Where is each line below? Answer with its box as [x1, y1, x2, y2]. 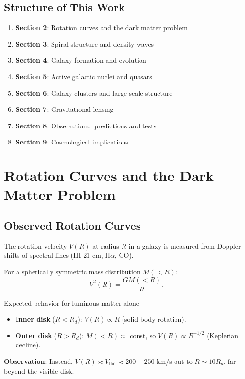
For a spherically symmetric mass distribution [4, 266, 140, 276]
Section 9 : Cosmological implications [15, 137, 128, 147]
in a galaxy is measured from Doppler [128, 240, 241, 251]
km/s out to [157, 356, 192, 366]
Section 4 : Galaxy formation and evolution [15, 55, 146, 65]
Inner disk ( [15, 314, 55, 324]
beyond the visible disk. [4, 365, 74, 376]
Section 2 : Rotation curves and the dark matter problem [15, 22, 188, 33]
